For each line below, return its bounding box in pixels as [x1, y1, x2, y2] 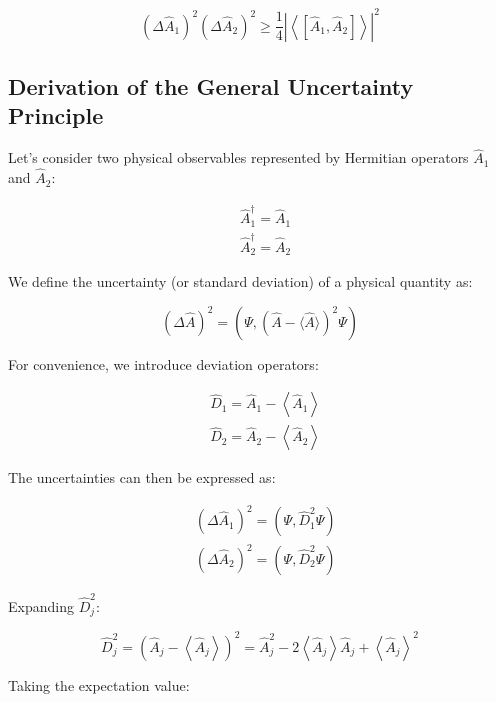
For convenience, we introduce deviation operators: [8, 353, 319, 374]
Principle [8, 100, 104, 131]
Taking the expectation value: [8, 674, 190, 695]
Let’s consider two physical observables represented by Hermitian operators [8, 147, 469, 168]
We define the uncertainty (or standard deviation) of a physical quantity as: [8, 271, 473, 292]
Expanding [8, 595, 74, 616]
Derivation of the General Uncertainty [8, 70, 414, 101]
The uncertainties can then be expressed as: [8, 467, 276, 488]
